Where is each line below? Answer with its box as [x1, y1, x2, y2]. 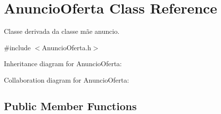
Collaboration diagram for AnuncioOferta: [4, 74, 129, 85]
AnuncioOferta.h [42, 42, 92, 52]
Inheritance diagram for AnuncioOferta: [4, 58, 122, 69]
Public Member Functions [4, 98, 137, 113]
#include [4, 42, 31, 52]
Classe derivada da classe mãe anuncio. [4, 26, 120, 36]
